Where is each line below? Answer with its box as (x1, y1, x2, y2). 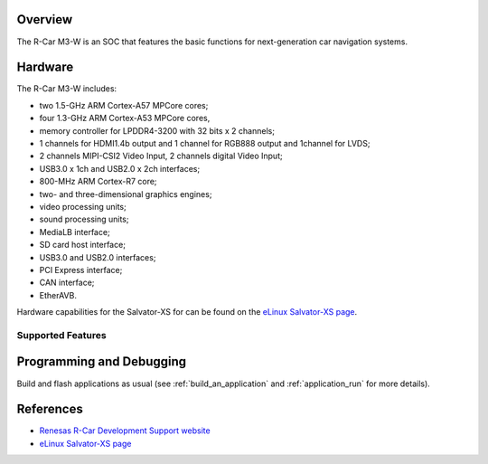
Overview (16, 12, 73, 27)
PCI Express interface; (39, 264, 123, 275)
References (16, 402, 83, 417)
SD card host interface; (39, 240, 127, 251)
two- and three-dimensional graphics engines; (39, 188, 212, 199)
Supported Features (16, 328, 108, 341)
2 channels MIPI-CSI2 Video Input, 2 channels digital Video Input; (39, 150, 284, 162)
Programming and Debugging (16, 354, 187, 370)
